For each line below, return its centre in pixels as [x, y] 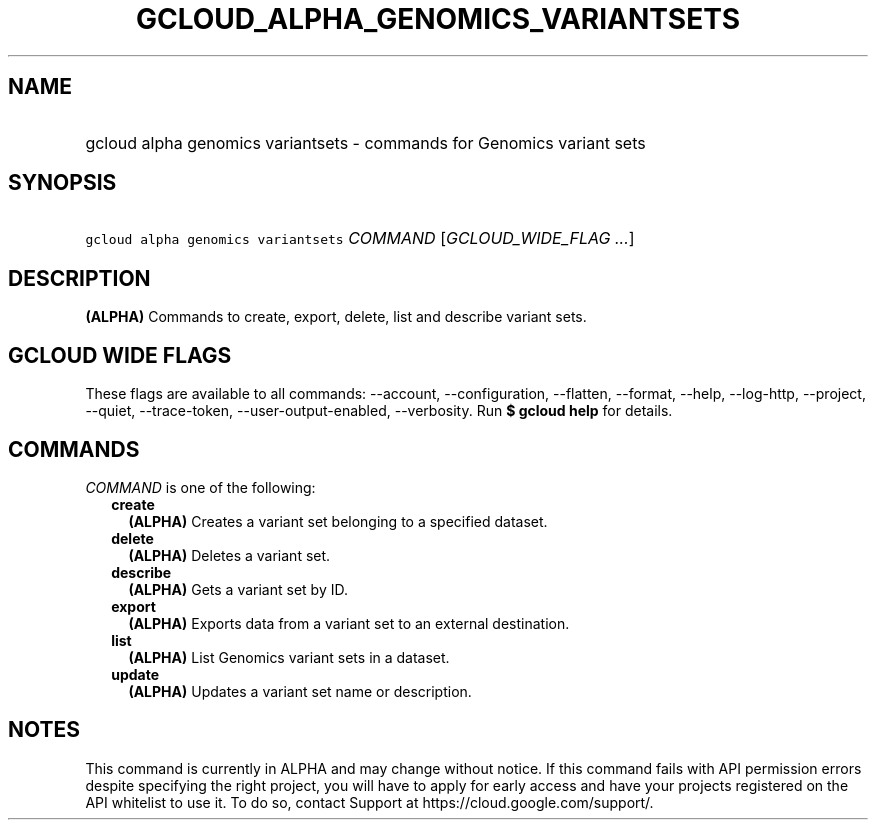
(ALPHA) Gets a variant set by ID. [238, 589]
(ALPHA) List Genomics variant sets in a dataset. [289, 657]
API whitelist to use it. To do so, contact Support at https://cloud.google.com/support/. [369, 802]
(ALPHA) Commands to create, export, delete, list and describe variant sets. [336, 317]
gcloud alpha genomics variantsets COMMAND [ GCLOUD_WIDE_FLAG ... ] [360, 238]
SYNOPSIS [62, 183]
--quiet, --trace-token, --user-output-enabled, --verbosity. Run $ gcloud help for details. [379, 411]
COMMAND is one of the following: [200, 487]
